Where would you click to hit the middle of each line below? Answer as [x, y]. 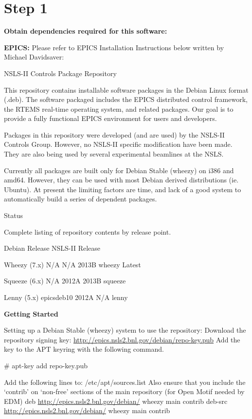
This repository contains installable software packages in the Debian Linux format [126, 90]
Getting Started [31, 313]
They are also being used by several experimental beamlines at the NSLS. [114, 154]
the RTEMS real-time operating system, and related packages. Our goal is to [119, 109]
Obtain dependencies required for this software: [86, 31]
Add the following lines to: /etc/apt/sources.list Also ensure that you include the [125, 382]
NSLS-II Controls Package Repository [60, 73]
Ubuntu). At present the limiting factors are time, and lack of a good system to [123, 189]
